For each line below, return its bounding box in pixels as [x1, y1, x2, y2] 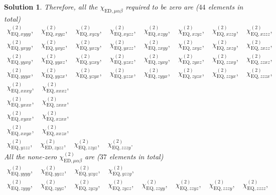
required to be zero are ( [125, 2, 199, 12]
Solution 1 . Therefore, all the [4, 2, 98, 12]
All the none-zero [4, 151, 57, 162]
